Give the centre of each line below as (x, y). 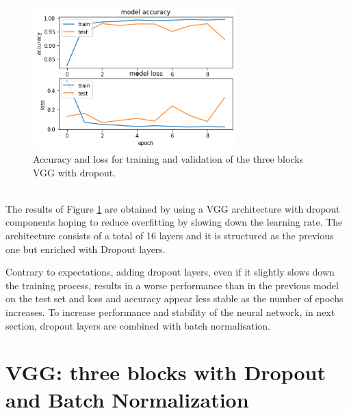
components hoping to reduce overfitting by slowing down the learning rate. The (174, 222)
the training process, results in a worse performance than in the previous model (172, 285)
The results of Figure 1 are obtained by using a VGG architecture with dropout (173, 208)
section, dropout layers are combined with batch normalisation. (138, 325)
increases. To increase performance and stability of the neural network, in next (170, 312)
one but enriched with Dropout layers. (86, 249)
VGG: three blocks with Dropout (166, 372)
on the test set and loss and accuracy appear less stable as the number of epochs (174, 298)
